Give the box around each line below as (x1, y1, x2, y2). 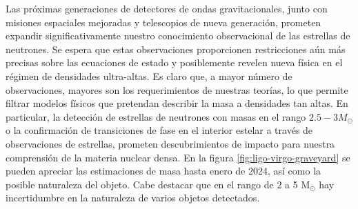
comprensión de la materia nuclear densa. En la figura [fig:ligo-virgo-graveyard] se (6, 150, 350, 164)
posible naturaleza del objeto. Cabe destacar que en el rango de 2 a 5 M (6, 177, 310, 191)
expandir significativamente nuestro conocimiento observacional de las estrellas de (6, 28, 350, 43)
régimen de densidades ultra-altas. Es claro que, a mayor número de (6, 68, 292, 83)
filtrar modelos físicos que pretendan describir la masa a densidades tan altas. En (6, 96, 348, 110)
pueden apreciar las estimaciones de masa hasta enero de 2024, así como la (6, 163, 321, 178)
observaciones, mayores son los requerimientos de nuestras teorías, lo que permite (6, 82, 348, 97)
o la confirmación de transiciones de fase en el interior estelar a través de (6, 123, 313, 137)
